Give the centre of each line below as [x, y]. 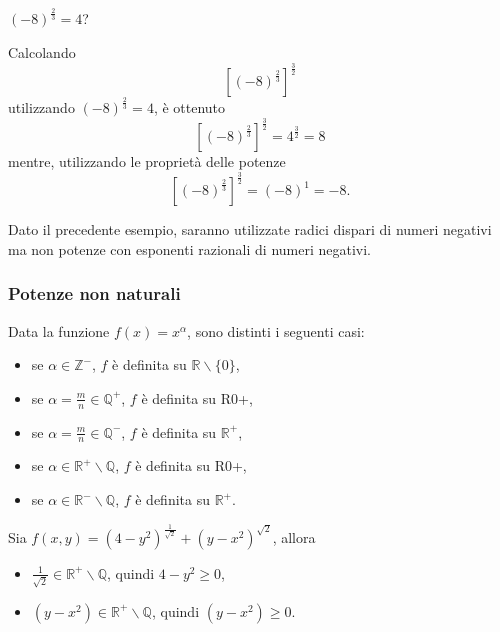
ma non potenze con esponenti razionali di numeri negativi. [190, 248]
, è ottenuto [189, 107]
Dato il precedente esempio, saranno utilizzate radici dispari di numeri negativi [250, 229]
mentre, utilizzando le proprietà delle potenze [147, 161]
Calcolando [42, 51]
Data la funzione [59, 330]
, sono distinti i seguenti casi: [276, 330]
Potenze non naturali [94, 293]
